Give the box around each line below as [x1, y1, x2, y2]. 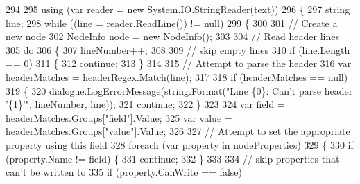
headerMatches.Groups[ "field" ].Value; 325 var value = [6, 110, 232, 125]
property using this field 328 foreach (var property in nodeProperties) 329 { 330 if [6, 137, 354, 151]
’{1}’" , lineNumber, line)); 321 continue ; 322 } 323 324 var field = [6, 97, 285, 111]
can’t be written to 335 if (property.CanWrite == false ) [6, 165, 242, 179]
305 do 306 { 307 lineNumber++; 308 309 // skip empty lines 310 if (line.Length [6, 42, 350, 57]
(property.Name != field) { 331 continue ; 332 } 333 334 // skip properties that [6, 151, 340, 165]
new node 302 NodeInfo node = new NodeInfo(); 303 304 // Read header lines [6, 29, 339, 44]
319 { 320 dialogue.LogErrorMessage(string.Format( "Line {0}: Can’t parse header [6, 83, 353, 98]
